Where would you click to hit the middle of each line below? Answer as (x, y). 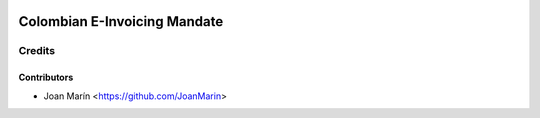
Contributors (46, 77)
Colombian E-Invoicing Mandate (121, 21)
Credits (36, 51)
